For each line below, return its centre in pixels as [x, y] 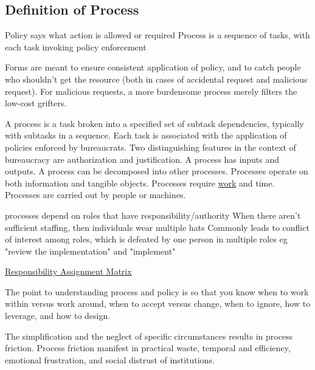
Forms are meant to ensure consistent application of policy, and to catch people [153, 67]
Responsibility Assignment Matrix [68, 271]
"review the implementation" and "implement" [90, 251]
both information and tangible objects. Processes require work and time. [140, 183]
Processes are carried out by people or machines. [95, 195]
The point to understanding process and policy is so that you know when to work [157, 291]
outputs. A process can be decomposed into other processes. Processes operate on [157, 171]
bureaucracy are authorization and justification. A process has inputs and [142, 159]
